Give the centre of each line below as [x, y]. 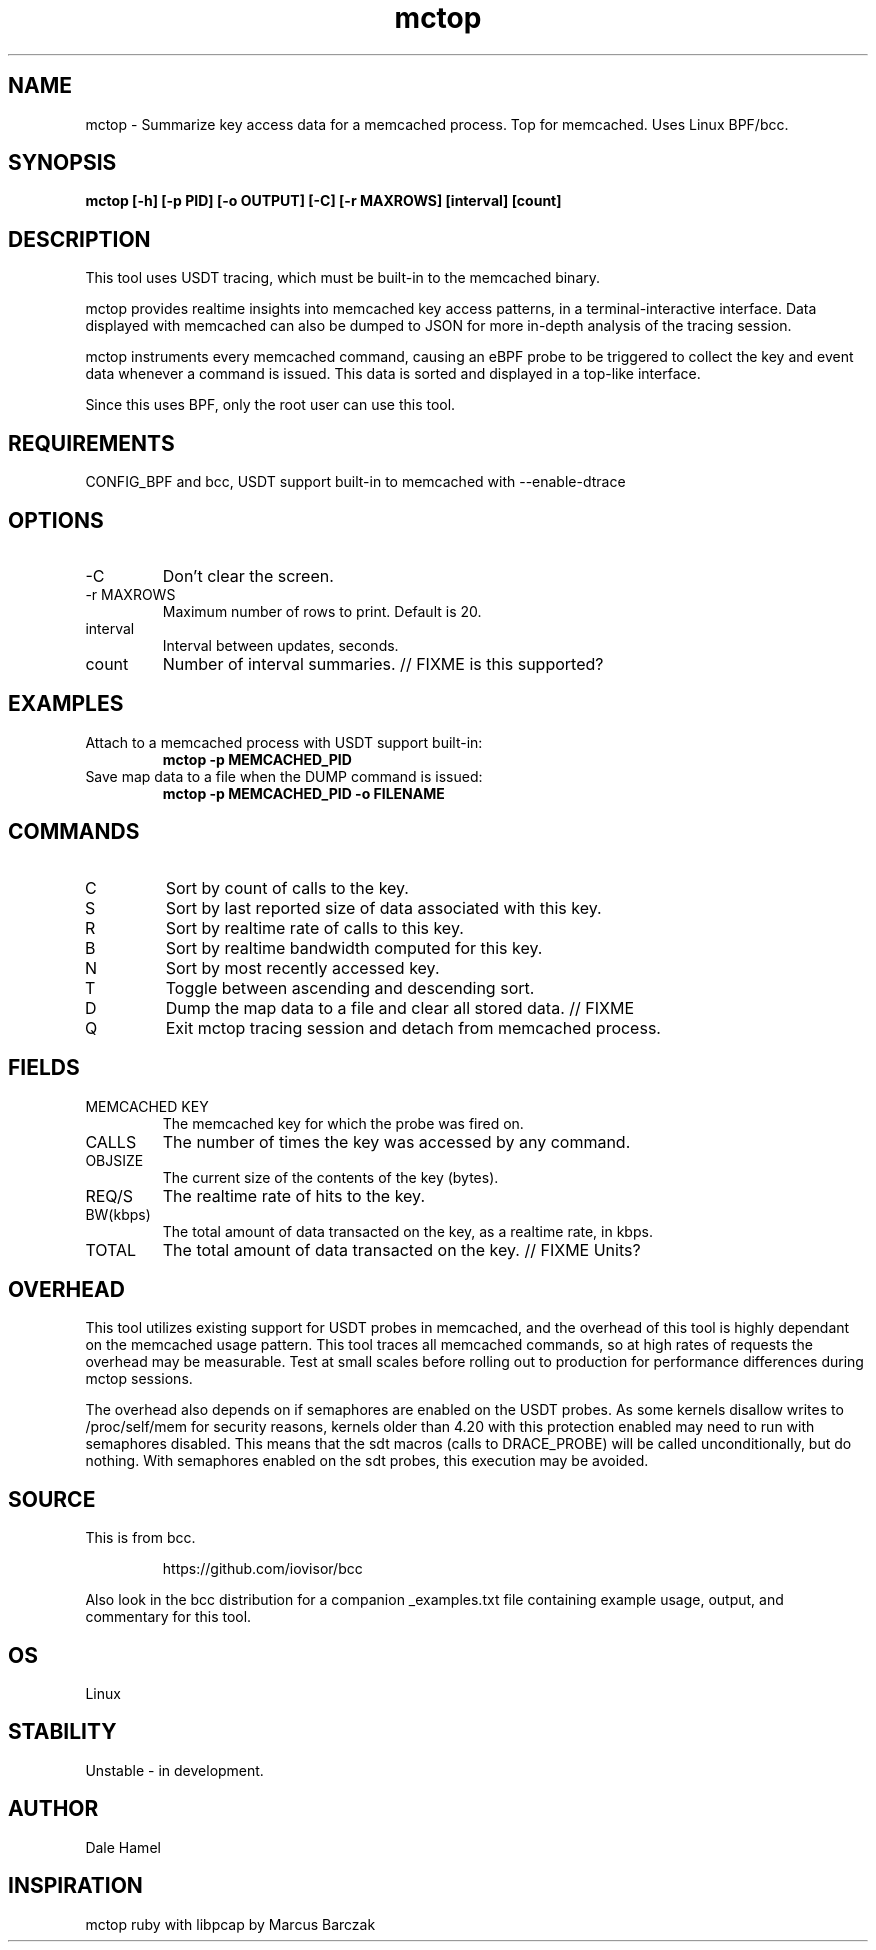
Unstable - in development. [174, 1770]
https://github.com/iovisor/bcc [262, 1569]
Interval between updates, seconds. [280, 645]
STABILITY [62, 1732]
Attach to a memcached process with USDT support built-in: [284, 742]
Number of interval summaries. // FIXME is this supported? [383, 663]
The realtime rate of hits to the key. [294, 1195]
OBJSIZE [114, 1160]
